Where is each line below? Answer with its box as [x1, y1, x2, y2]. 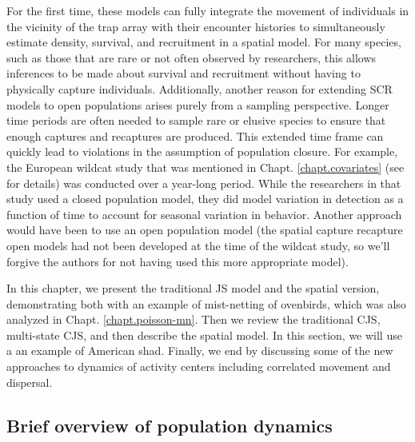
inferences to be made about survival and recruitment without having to [6, 65, 361, 82]
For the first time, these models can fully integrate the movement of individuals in [6, 2, 409, 18]
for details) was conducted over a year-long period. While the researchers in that [6, 174, 401, 191]
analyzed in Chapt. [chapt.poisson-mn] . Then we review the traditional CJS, [6, 311, 381, 328]
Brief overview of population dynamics [6, 412, 333, 437]
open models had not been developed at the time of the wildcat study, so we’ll [6, 237, 390, 253]
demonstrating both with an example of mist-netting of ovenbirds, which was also [6, 295, 406, 312]
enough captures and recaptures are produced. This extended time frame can [6, 127, 384, 144]
